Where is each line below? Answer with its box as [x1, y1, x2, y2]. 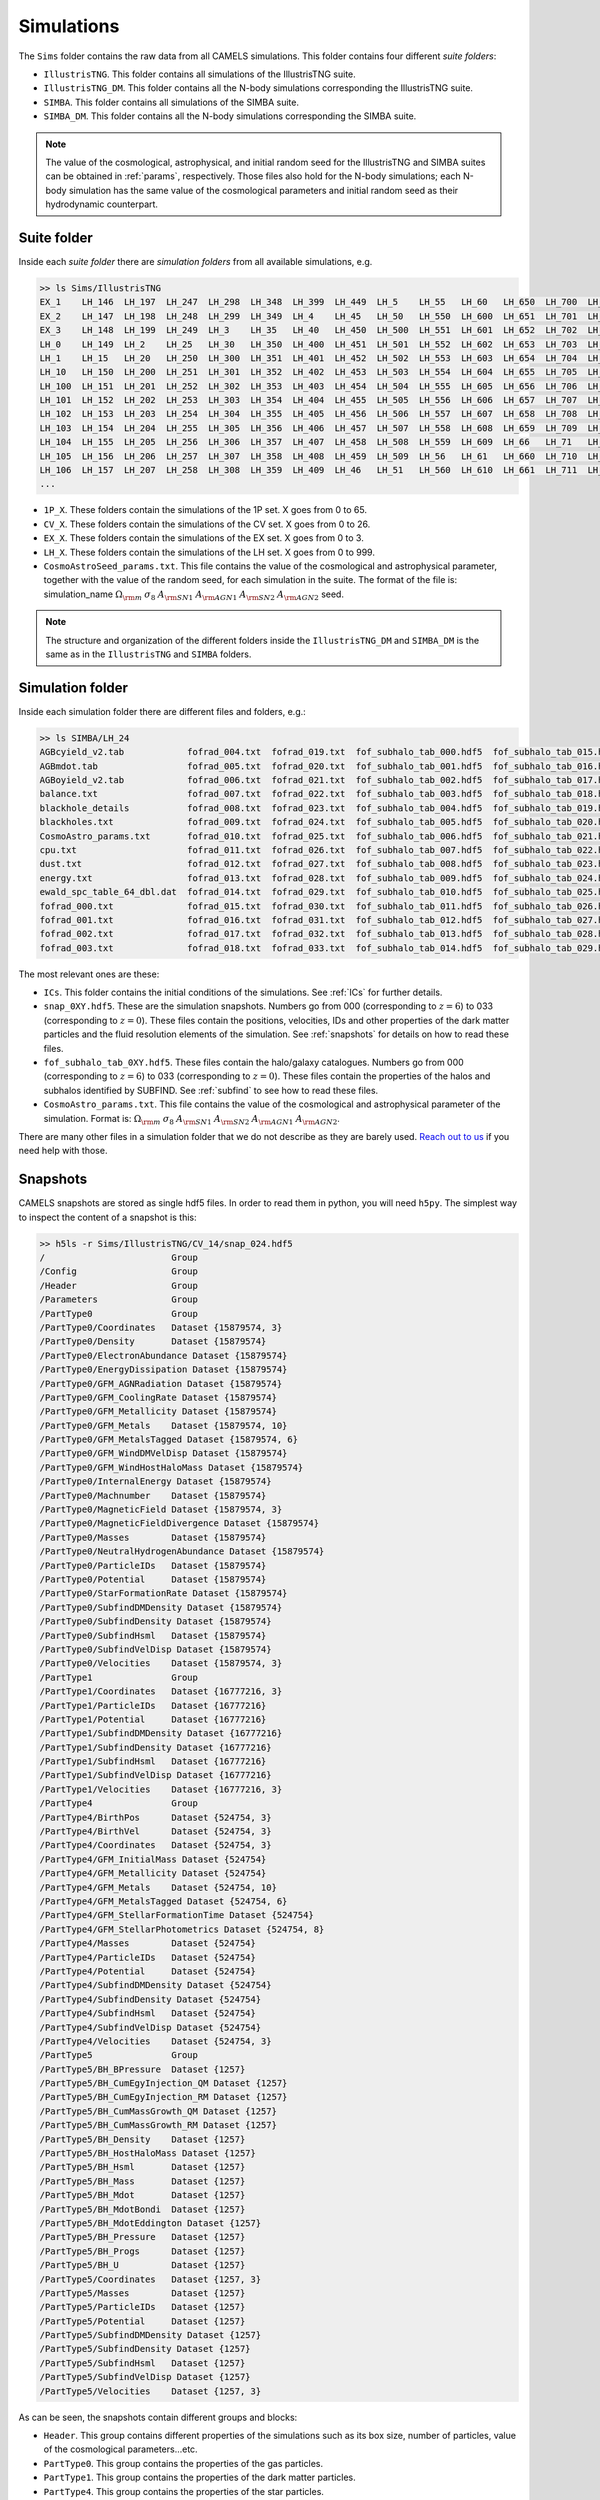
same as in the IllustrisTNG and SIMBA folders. [45, 648, 252, 660]
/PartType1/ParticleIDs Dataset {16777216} [39, 1700, 267, 1711]
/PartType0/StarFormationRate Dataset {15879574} [39, 1588, 288, 1599]
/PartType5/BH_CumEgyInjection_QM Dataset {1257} [39, 2078, 288, 2089]
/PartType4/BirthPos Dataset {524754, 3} [39, 1811, 272, 1823]
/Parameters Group [39, 1294, 199, 1305]
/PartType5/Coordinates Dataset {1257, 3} [39, 2273, 262, 2285]
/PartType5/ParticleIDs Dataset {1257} [39, 2301, 246, 2313]
